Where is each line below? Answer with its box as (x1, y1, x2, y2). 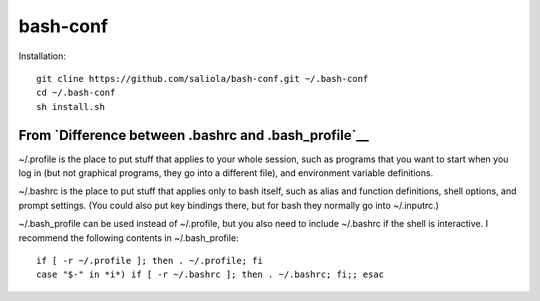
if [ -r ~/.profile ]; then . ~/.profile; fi (36, 255, 264, 266)
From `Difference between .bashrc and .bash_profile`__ (18, 126, 370, 144)
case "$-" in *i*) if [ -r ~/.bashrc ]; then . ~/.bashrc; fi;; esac (36, 269, 385, 280)
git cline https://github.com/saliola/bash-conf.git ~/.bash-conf (36, 73, 369, 84)
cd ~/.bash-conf (36, 87, 116, 99)
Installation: (18, 50, 67, 62)
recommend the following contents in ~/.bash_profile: (18, 231, 239, 244)
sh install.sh (36, 101, 105, 112)
